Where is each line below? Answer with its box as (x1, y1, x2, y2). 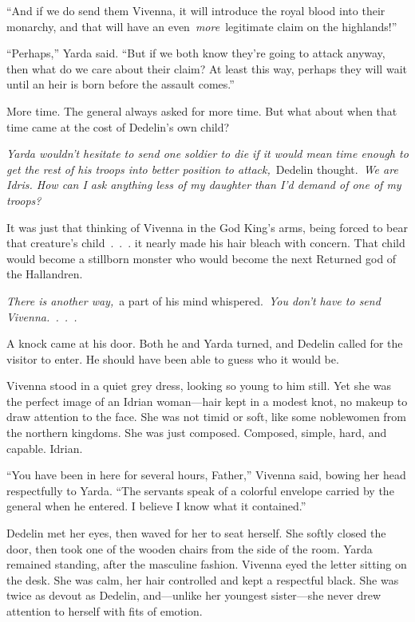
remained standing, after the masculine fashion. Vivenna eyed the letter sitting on (6, 556, 407, 573)
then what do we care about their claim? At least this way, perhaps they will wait (6, 60, 407, 77)
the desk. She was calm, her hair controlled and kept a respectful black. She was (6, 571, 399, 588)
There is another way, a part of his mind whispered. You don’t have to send (6, 292, 381, 309)
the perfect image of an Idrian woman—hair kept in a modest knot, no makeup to (6, 392, 408, 409)
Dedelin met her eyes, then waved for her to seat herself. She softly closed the (6, 525, 386, 541)
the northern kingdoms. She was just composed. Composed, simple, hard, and (6, 424, 387, 441)
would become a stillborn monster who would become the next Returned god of (6, 250, 397, 266)
